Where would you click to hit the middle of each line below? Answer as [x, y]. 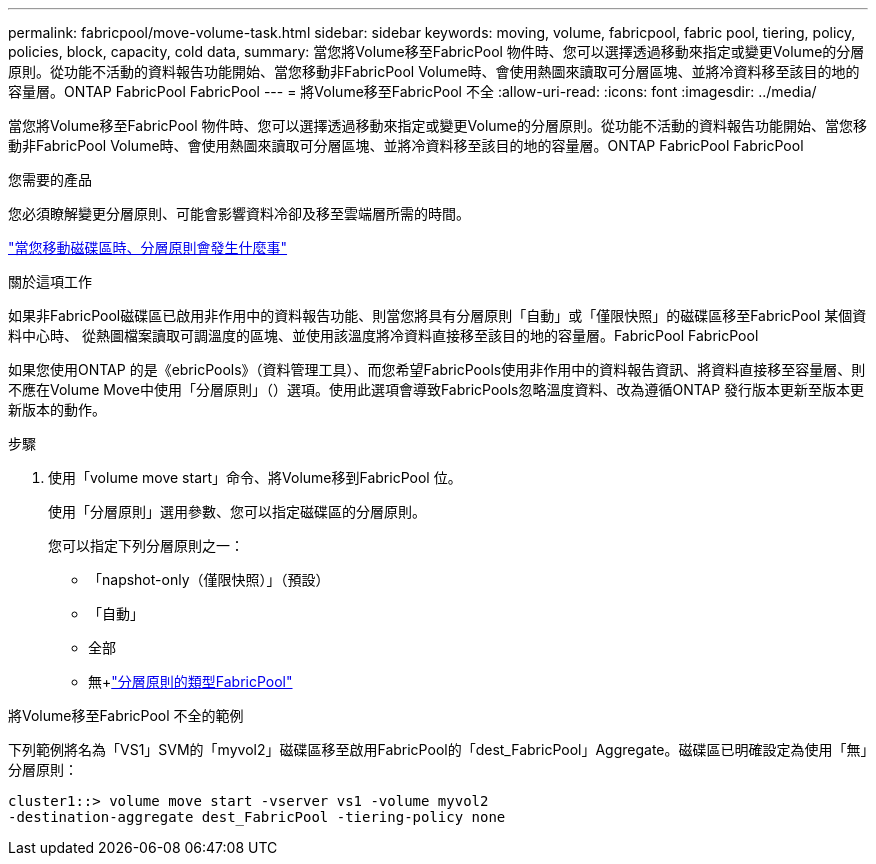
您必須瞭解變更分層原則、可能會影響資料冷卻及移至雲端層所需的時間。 [239, 213]
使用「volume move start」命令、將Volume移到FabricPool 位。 [255, 477]
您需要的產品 [50, 179]
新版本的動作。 [57, 409]
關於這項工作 [50, 281]
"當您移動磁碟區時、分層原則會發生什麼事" [148, 247]
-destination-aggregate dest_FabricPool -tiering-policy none [257, 817]
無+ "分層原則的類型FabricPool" [190, 681]
